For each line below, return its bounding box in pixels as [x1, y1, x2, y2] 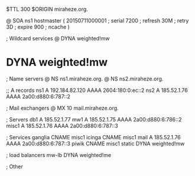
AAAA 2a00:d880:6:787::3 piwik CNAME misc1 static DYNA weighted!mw [6, 140, 185, 147]
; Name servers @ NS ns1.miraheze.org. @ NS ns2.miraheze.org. [6, 75, 164, 82]
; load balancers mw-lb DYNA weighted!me [6, 151, 111, 158]
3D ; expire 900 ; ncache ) [6, 24, 70, 30]
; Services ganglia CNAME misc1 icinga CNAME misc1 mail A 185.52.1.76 [6, 133, 181, 140]
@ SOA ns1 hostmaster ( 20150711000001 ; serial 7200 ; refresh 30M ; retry [6, 17, 189, 24]
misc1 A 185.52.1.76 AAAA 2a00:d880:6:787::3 [6, 122, 118, 129]
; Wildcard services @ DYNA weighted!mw [6, 35, 110, 41]
